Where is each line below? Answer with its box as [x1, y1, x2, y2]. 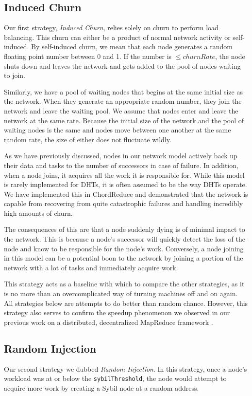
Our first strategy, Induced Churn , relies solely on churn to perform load [4, 22, 218, 33]
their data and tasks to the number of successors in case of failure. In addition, [4, 160, 238, 170]
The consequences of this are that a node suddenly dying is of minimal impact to [4, 224, 245, 234]
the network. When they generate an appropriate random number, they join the [4, 96, 242, 106]
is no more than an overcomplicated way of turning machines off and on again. [4, 288, 238, 299]
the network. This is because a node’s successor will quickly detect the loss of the [4, 234, 245, 244]
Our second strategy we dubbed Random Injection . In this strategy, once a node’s [4, 363, 247, 374]
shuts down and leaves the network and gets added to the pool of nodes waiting [4, 60, 241, 71]
